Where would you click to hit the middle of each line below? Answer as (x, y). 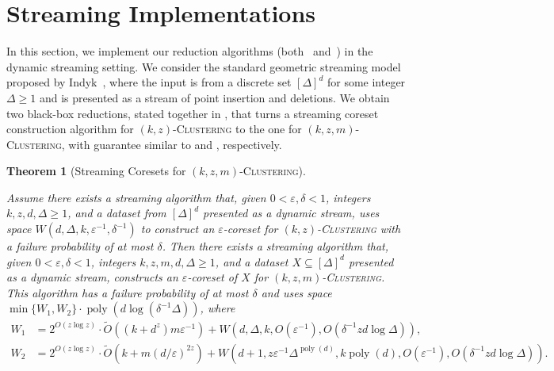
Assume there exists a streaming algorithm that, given (136, 197)
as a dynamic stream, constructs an (92, 277)
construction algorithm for (70, 129)
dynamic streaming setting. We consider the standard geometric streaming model (204, 66)
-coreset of (212, 277)
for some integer (366, 82)
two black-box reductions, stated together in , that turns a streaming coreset (193, 113)
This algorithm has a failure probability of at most (128, 292)
